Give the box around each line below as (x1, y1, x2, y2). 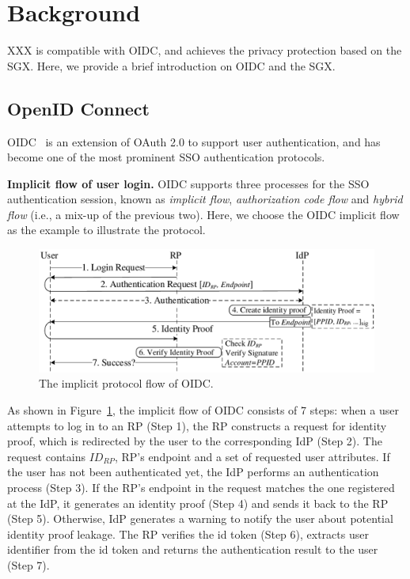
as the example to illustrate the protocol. (7, 221, 206, 238)
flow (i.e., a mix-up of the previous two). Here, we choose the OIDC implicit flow (7, 206, 400, 222)
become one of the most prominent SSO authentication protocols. (7, 149, 325, 165)
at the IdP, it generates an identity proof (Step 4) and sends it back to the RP (7, 494, 389, 511)
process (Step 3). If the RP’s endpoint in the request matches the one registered (7, 479, 395, 495)
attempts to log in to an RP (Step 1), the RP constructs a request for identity (7, 417, 387, 433)
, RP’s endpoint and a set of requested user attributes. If (114, 448, 390, 464)
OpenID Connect (7, 96, 150, 120)
